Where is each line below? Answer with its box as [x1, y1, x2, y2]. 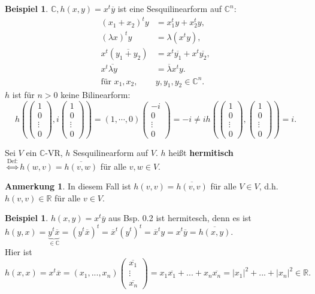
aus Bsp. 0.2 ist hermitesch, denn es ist [108, 212, 252, 224]
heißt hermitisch [168, 146, 234, 159]
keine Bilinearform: [60, 88, 131, 101]
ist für [12, 88, 35, 101]
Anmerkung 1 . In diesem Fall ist [5, 180, 131, 192]
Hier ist [5, 245, 32, 258]
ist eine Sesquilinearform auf [117, 2, 222, 14]
